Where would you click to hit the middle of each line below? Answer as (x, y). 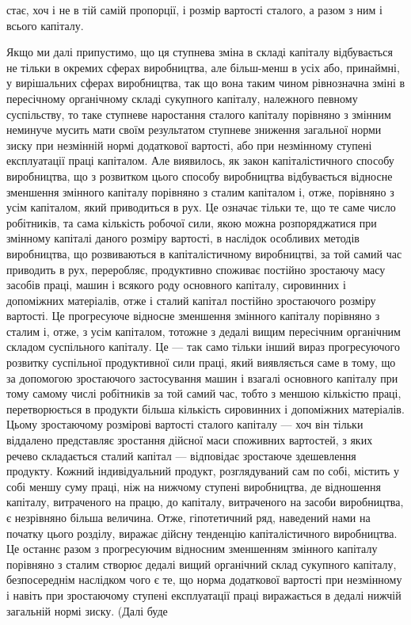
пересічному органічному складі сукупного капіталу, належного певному (182, 98)
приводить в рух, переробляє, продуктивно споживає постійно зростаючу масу (196, 269)
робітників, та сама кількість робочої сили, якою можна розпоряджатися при (192, 222)
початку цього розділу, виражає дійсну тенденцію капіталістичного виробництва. (202, 533)
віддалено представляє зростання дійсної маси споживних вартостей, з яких (190, 440)
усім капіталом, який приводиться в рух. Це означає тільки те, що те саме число (201, 207)
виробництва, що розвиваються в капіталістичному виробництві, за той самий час (204, 253)
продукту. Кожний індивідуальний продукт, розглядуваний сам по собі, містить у (203, 471)
